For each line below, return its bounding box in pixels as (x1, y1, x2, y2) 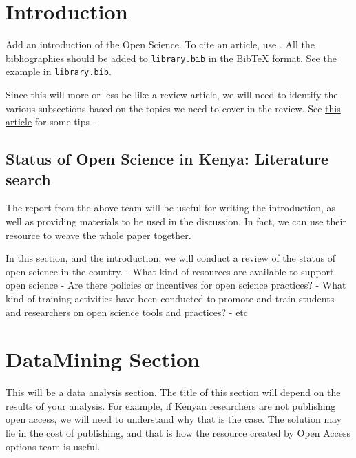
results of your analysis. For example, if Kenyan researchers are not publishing (6, 398, 336, 413)
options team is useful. (6, 439, 101, 453)
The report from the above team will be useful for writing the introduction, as (6, 200, 336, 215)
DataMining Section (6, 345, 200, 373)
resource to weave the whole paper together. (6, 227, 191, 242)
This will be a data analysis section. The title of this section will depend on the (6, 385, 341, 399)
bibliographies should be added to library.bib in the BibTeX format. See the (6, 50, 337, 65)
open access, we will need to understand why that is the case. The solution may (6, 412, 342, 426)
